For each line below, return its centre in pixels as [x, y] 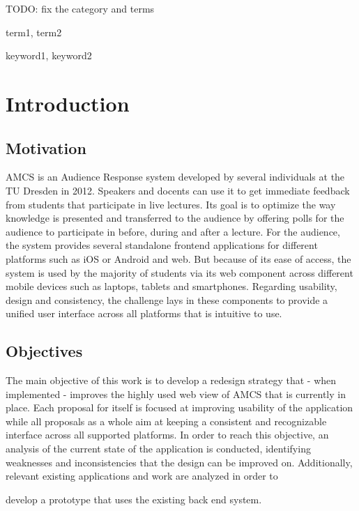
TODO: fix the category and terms [80, 8]
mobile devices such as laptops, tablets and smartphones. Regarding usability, [171, 286]
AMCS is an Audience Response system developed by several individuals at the [175, 177]
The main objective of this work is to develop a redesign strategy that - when [171, 380]
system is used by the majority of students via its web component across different [179, 272]
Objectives [44, 351]
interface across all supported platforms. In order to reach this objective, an [167, 435]
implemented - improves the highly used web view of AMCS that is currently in [176, 394]
